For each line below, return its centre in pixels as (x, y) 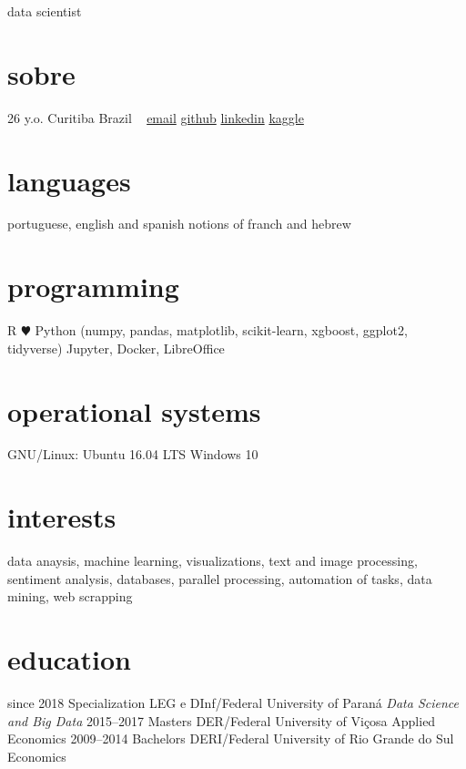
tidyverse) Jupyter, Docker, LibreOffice (116, 348)
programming (93, 287)
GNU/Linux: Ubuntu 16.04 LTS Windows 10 (133, 454)
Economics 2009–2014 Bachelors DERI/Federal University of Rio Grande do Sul (231, 738)
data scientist (45, 11)
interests (62, 517)
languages (69, 180)
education (69, 659)
